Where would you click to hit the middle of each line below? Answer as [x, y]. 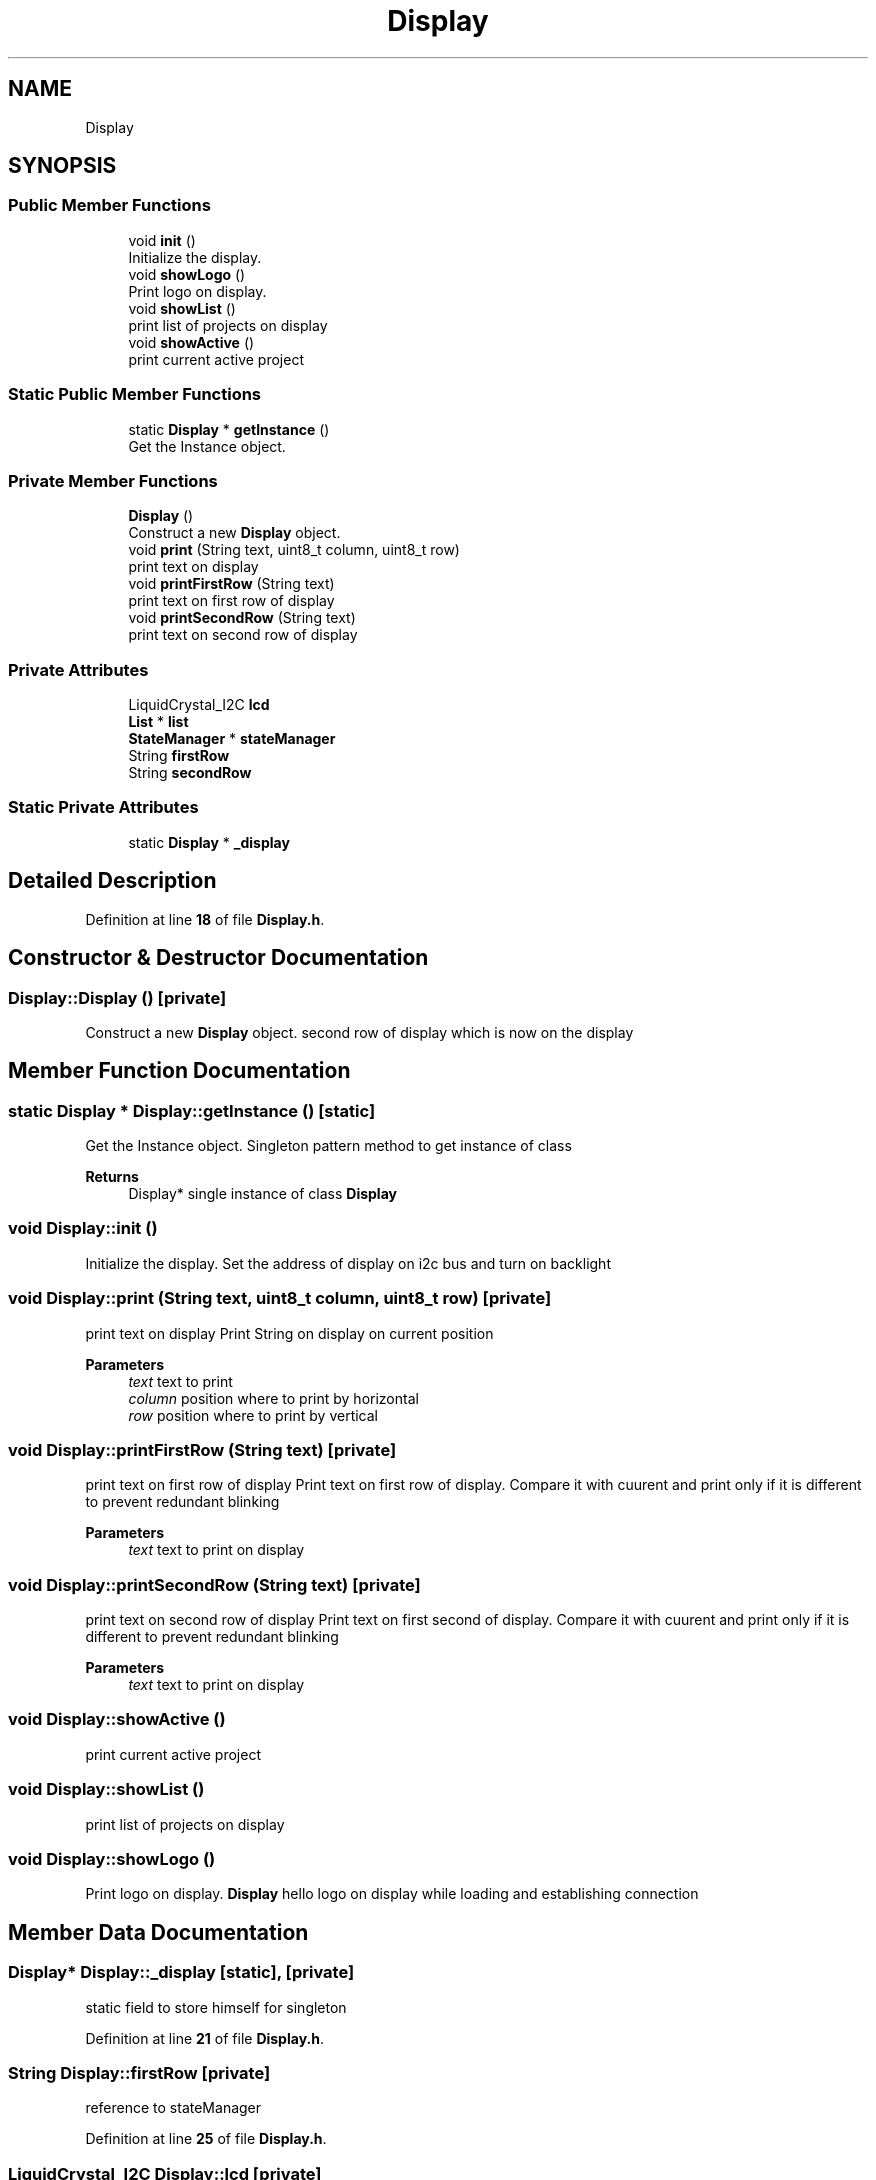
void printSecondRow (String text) [242, 618]
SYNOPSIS [62, 166]
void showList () [182, 308]
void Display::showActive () [117, 1719]
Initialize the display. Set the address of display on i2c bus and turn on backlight [348, 1263]
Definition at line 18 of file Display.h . [205, 919]
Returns [112, 1177]
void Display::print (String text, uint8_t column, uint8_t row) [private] [280, 1298]
